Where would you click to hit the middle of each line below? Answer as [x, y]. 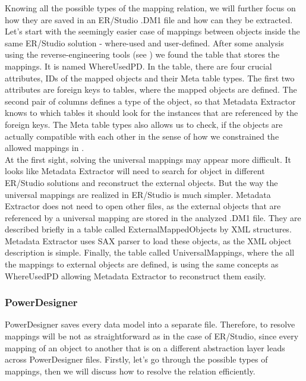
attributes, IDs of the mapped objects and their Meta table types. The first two [150, 78]
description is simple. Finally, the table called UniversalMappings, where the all [150, 252]
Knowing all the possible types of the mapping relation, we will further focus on [150, 8]
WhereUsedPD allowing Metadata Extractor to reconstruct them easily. [135, 275]
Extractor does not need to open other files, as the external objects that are [143, 206]
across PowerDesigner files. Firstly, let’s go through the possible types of [136, 359]
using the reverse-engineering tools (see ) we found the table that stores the [142, 54]
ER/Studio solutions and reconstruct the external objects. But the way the [141, 182]
